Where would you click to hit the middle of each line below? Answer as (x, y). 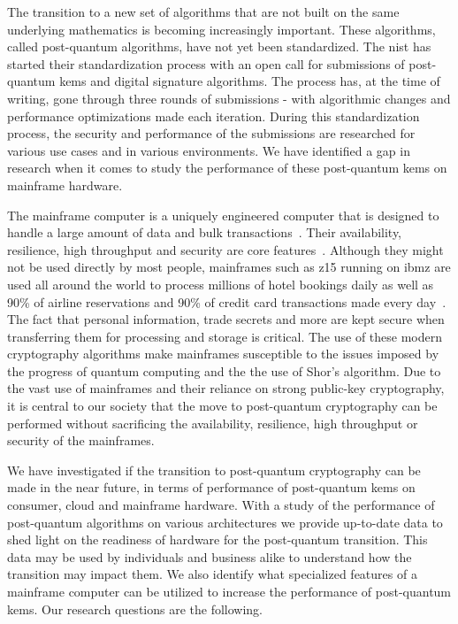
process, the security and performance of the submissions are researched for (211, 133)
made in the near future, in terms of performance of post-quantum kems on (211, 487)
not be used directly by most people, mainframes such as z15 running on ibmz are (229, 267)
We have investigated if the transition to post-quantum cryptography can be (214, 470)
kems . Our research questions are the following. (135, 609)
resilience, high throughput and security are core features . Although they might (225, 249)
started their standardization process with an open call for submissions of (206, 63)
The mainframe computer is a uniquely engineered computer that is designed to (223, 215)
